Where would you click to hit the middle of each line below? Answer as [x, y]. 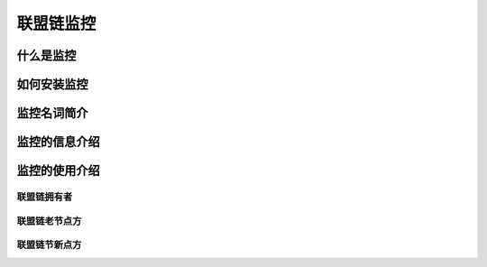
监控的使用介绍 [58, 171]
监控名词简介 [52, 113]
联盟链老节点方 [49, 221]
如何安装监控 [52, 84]
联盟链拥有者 [45, 197]
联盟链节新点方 [49, 245]
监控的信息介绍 [58, 142]
